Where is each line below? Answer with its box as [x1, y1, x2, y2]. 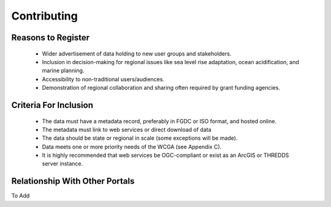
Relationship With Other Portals [11, 176, 135, 186]
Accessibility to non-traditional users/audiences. [42, 75, 165, 82]
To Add [11, 192, 30, 200]
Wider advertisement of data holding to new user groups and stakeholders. [42, 49, 232, 57]
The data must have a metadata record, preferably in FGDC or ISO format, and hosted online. [42, 117, 277, 125]
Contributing [11, 9, 78, 23]
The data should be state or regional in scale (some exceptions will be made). [42, 134, 238, 142]
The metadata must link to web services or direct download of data [42, 126, 211, 133]
